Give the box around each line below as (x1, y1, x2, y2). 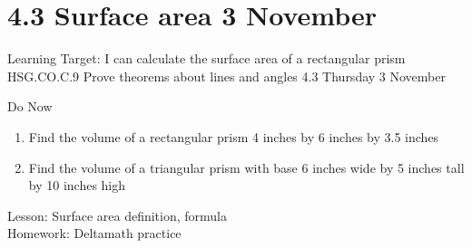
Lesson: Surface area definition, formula (7, 205, 227, 224)
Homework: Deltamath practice (7, 224, 182, 243)
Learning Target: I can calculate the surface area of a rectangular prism (7, 49, 406, 68)
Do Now (7, 97, 53, 116)
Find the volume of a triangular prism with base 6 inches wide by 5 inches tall (28, 157, 465, 176)
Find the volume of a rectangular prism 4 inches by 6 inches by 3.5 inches (28, 127, 439, 146)
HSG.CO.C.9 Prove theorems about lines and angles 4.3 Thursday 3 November (7, 66, 446, 85)
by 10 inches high (28, 176, 126, 195)
